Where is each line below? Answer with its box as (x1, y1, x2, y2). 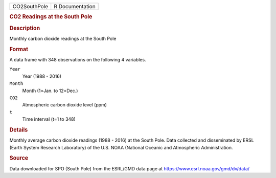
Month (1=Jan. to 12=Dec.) (22, 87, 78, 94)
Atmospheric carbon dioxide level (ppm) (22, 102, 107, 108)
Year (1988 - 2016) (22, 73, 61, 79)
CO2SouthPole (12, 3, 49, 10)
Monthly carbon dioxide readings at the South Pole (9, 35, 117, 41)
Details (9, 126, 28, 133)
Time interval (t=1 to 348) (22, 116, 76, 122)
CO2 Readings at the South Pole (9, 13, 93, 20)
